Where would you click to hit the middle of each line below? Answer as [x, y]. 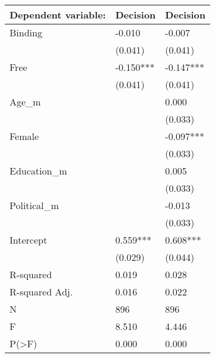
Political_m [34, 205]
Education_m [38, 171]
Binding [26, 32]
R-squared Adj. [41, 292]
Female [24, 136]
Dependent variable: [58, 15]
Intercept [29, 240]
